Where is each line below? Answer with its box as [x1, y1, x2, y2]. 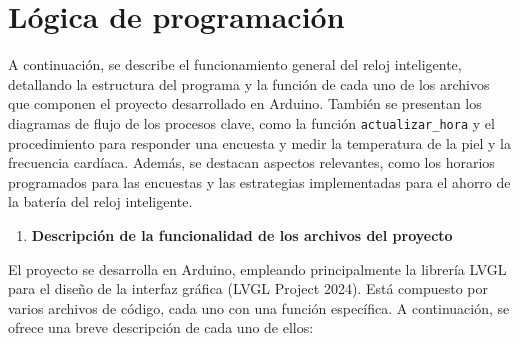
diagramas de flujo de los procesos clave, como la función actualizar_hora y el [8, 112, 495, 133]
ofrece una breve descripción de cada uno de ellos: [8, 317, 314, 338]
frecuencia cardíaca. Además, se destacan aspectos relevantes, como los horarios [8, 152, 495, 173]
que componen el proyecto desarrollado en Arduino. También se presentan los [8, 93, 482, 114]
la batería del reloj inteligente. [8, 191, 193, 212]
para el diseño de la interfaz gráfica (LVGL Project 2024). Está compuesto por [8, 278, 489, 299]
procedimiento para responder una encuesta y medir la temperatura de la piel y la [8, 132, 511, 153]
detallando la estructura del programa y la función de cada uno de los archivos [8, 73, 490, 94]
